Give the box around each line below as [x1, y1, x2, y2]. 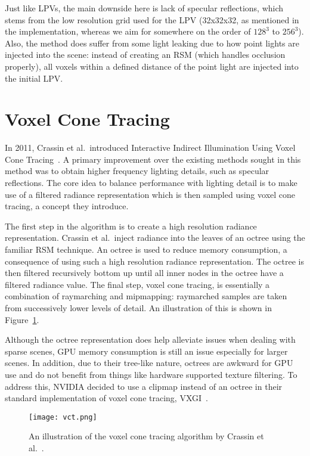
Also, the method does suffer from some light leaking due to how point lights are [5, 36, 299, 49]
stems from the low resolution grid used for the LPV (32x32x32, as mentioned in [5, 13, 299, 26]
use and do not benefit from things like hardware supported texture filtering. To [5, 368, 297, 380]
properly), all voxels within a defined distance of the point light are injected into [5, 60, 299, 72]
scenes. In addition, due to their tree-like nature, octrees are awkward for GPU [5, 356, 293, 369]
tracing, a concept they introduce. [5, 200, 129, 212]
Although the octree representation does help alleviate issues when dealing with [5, 333, 296, 346]
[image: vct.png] [29, 412, 97, 421]
